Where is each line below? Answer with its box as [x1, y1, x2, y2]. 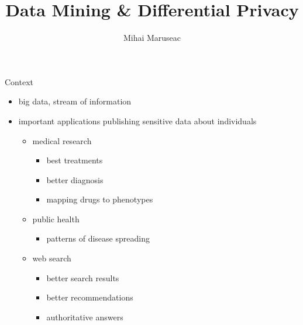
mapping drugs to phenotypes [46, 193, 153, 205]
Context [5, 75, 33, 88]
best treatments [46, 154, 103, 166]
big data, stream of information [18, 95, 132, 107]
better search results [46, 271, 119, 284]
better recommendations [46, 291, 133, 303]
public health [32, 212, 80, 225]
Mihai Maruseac [123, 32, 181, 44]
